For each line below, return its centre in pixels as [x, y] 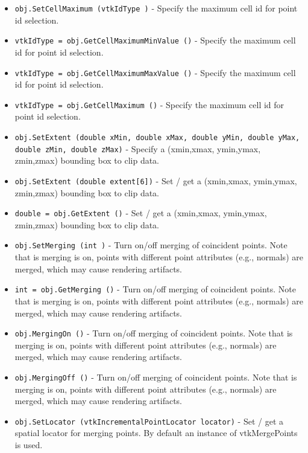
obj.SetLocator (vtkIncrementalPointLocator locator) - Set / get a [149, 421]
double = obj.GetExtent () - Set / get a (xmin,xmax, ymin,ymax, [141, 213]
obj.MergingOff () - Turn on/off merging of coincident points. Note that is [156, 377]
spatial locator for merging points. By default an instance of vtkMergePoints [156, 433]
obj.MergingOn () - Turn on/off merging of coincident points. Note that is [154, 333]
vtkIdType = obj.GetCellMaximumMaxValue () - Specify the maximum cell [155, 72]
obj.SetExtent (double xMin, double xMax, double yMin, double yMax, [157, 138]
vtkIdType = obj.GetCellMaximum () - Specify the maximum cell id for [149, 104]
